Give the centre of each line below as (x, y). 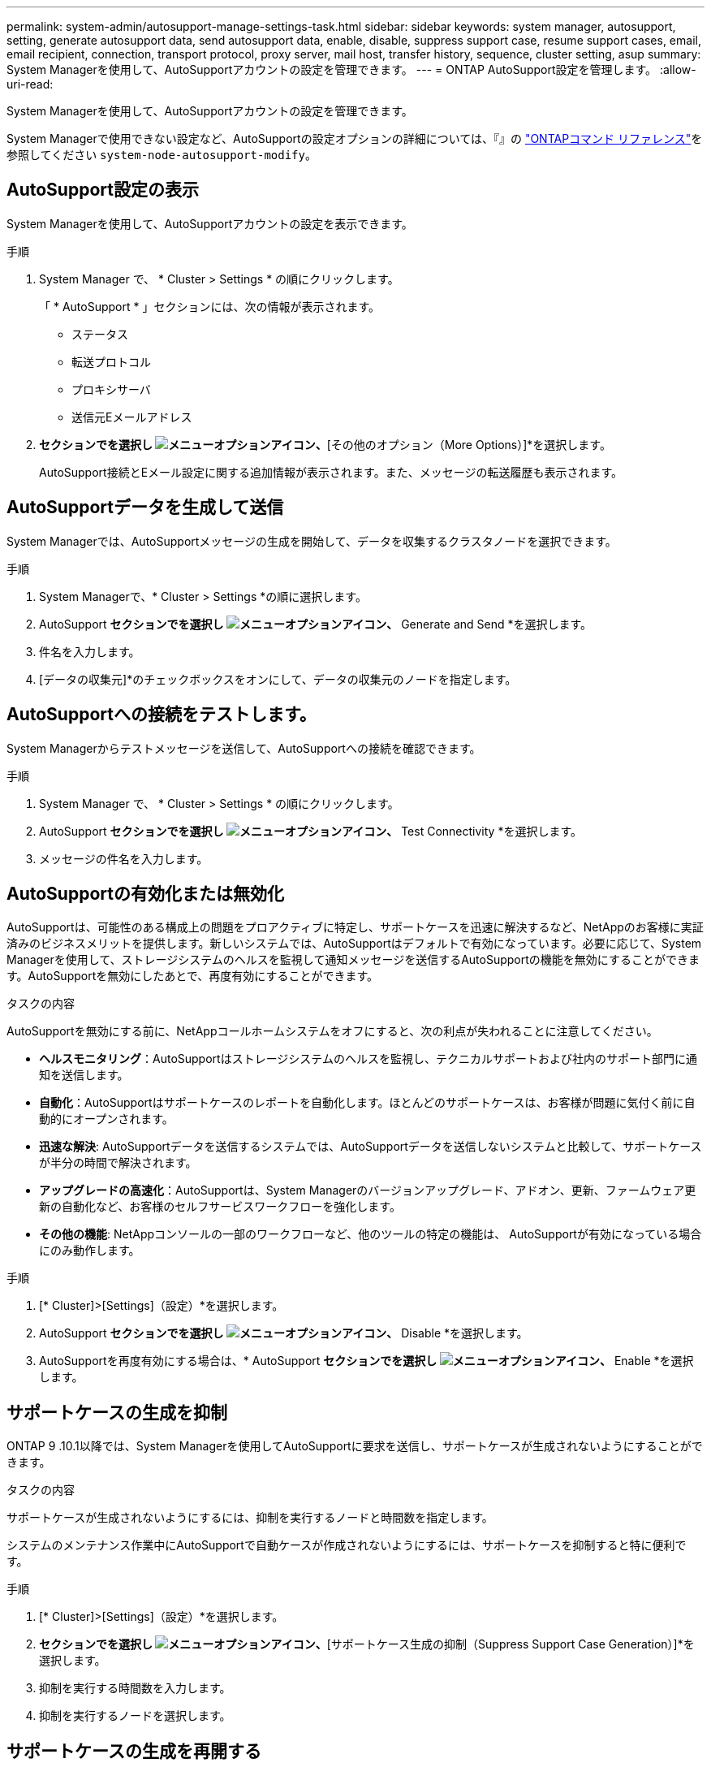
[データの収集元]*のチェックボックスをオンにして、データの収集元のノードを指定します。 (278, 679)
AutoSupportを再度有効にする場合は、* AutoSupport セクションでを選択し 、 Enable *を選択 (366, 1361)
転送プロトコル (111, 361)
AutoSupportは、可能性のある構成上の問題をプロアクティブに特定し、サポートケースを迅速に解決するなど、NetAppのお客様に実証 (355, 927)
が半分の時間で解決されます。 (118, 1163)
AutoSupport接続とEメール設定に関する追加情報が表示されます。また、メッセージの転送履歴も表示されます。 (331, 472)
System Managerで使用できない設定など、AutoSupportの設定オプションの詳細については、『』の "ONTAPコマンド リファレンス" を (355, 138)
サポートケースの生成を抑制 (117, 1412)
